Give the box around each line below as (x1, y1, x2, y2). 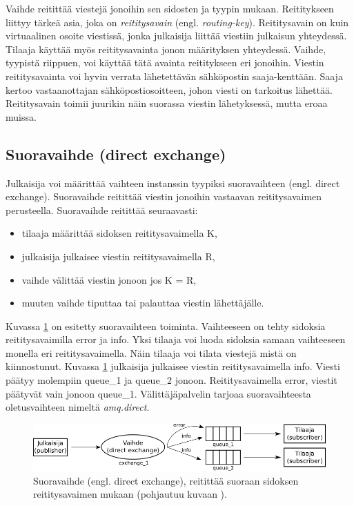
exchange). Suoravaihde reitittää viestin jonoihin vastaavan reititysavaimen (6, 189, 322, 204)
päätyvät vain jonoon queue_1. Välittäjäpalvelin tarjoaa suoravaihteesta (6, 386, 311, 400)
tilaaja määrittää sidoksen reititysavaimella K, (21, 226, 217, 240)
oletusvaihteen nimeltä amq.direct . (6, 400, 150, 414)
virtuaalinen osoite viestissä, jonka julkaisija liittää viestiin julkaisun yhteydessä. (6, 28, 347, 43)
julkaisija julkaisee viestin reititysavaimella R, (21, 249, 215, 263)
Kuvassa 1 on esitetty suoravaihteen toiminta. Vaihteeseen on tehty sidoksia (6, 318, 326, 333)
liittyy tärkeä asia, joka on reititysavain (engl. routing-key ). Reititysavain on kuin (6, 14, 349, 29)
